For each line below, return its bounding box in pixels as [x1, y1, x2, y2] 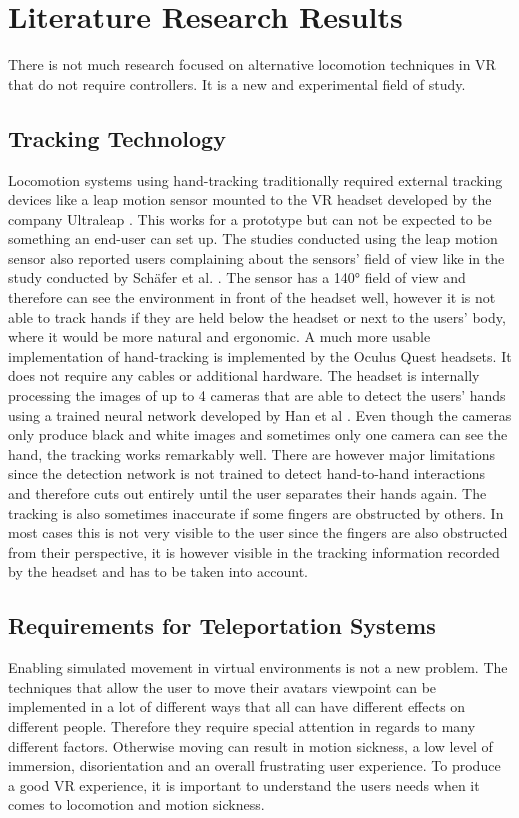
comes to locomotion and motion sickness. [8, 794, 265, 815]
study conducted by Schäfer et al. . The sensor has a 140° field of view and [8, 267, 466, 288]
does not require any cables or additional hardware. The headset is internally [8, 365, 480, 386]
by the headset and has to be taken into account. [8, 561, 308, 582]
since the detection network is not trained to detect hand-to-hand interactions [8, 463, 486, 484]
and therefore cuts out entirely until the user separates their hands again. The [8, 483, 487, 504]
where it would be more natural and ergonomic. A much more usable [8, 326, 431, 347]
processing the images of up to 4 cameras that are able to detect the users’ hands [8, 385, 506, 406]
